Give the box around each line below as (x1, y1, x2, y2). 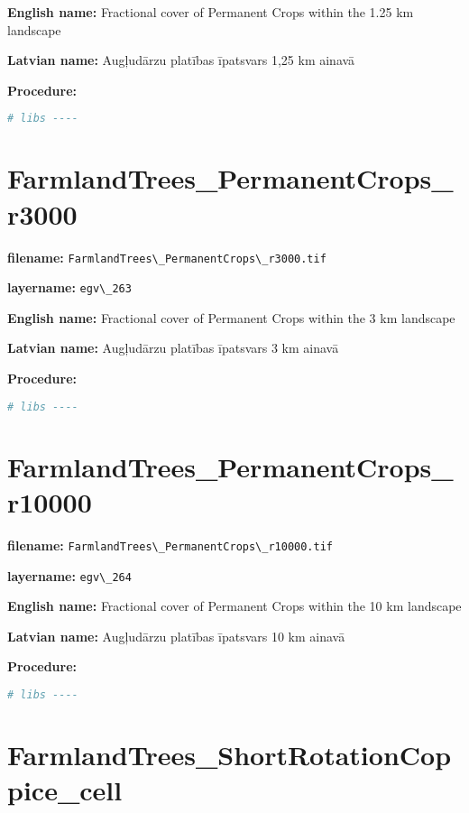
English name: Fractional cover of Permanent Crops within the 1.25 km (7, 3, 414, 21)
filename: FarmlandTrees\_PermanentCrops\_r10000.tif (7, 535, 334, 554)
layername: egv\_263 (7, 278, 132, 297)
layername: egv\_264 (7, 566, 132, 585)
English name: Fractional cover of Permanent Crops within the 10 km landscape (7, 596, 462, 615)
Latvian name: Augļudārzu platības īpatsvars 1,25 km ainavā (7, 51, 355, 69)
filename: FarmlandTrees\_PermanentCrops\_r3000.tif (7, 247, 326, 266)
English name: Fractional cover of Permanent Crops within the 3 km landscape (7, 308, 455, 327)
